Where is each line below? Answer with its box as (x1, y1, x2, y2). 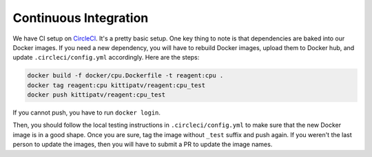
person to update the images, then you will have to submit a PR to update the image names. (12, 141, 273, 149)
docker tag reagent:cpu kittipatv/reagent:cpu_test (27, 81, 206, 89)
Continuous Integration (12, 10, 149, 25)
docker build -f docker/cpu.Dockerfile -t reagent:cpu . (27, 72, 224, 80)
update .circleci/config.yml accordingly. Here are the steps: (12, 53, 200, 62)
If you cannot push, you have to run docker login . (12, 108, 161, 117)
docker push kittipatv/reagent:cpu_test (27, 91, 165, 99)
